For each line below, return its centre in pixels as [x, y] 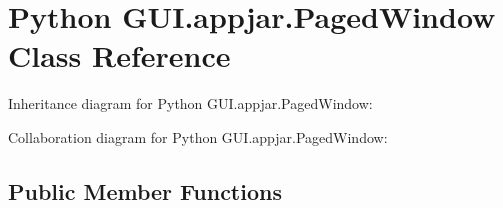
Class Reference [119, 55]
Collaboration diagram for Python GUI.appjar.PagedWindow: [198, 136]
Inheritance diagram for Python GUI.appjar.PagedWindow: [190, 103]
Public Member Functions [145, 190]
